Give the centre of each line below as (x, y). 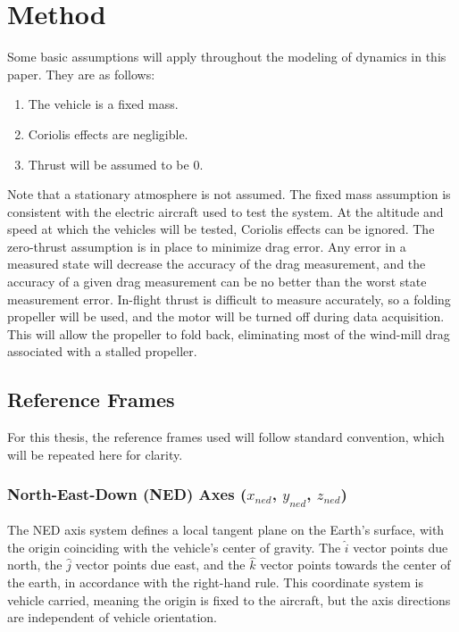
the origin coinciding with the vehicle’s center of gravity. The (174, 547)
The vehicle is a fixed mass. (103, 104)
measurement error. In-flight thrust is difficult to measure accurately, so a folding (229, 299)
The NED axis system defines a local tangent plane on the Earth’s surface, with (226, 529)
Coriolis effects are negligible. (108, 133)
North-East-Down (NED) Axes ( (127, 494)
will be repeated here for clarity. (95, 454)
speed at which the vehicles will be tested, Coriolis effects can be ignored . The (221, 229)
